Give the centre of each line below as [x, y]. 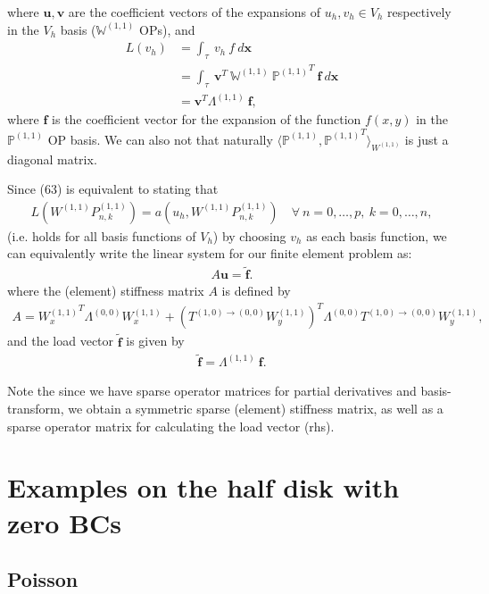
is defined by [256, 291]
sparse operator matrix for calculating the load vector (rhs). [171, 426]
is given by [155, 341]
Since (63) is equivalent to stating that [113, 189]
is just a [427, 139]
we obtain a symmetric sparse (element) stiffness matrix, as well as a [256, 409]
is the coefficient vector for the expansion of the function [207, 119]
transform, [36, 409]
